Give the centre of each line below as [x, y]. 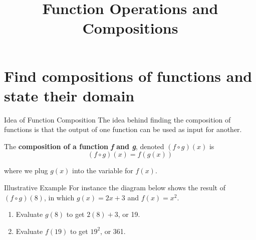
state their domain [69, 95]
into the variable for [103, 170]
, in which [59, 197]
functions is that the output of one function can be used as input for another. [123, 129]
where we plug [26, 170]
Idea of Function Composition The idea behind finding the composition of [117, 119]
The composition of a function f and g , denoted [84, 146]
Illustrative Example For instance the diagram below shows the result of [115, 188]
